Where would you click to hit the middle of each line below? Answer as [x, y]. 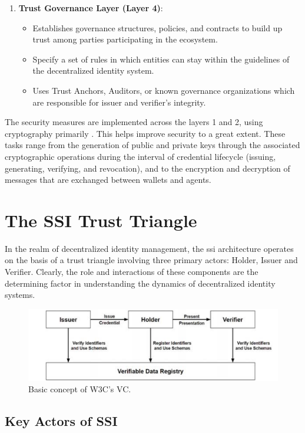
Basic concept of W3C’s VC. [80, 389]
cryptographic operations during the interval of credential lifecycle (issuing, [140, 156]
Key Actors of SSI [61, 421]
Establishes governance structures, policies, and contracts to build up [158, 27]
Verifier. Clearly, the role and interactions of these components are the [132, 272]
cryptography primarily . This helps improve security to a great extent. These [145, 133]
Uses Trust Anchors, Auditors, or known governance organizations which [164, 90]
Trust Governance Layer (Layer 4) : [91, 8]
